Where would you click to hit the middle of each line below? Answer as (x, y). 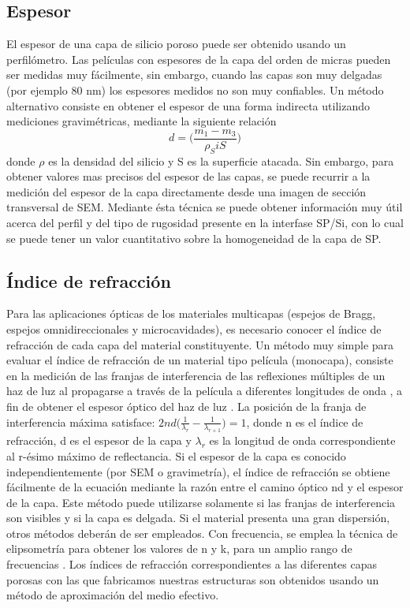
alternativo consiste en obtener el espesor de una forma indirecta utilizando (188, 105)
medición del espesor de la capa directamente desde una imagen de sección (186, 191)
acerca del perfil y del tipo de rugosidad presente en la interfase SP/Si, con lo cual (205, 222)
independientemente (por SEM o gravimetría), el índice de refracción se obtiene (198, 471)
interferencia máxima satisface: (81, 421)
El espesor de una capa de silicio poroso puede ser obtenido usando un (176, 44)
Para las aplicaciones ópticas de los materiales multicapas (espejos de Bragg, (191, 313)
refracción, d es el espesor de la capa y (99, 440)
